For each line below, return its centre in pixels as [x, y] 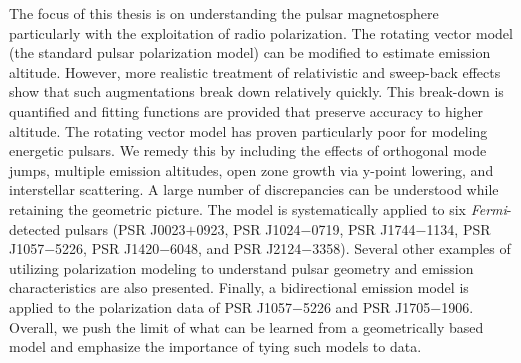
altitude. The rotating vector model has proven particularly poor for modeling [248, 130]
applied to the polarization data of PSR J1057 [150, 306]
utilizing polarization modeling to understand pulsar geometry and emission [241, 267]
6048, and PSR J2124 [236, 248]
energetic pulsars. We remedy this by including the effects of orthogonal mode [248, 150]
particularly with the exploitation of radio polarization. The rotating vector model [261, 32]
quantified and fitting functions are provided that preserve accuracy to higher [246, 110]
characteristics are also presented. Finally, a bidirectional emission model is [239, 287]
